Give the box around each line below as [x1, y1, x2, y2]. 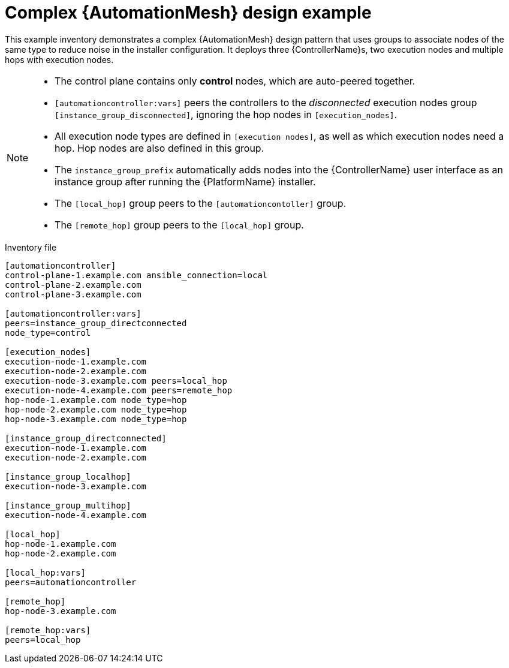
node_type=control [5, 327, 91, 338]
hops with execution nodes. [5, 54, 114, 65]
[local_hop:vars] [5, 567, 86, 577]
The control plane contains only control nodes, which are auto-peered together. [55, 74, 415, 87]
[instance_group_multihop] [5, 500, 131, 510]
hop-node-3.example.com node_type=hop [5, 414, 187, 424]
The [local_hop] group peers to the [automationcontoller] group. [55, 197, 347, 209]
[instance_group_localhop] [5, 471, 131, 482]
